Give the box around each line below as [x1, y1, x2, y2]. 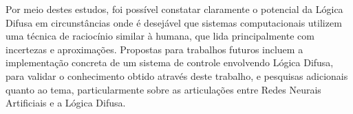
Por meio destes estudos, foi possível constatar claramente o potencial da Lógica [6, 2, 343, 16]
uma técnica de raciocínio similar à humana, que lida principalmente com [6, 29, 314, 43]
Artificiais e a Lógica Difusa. [6, 96, 126, 110]
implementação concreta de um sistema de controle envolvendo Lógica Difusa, [6, 55, 334, 70]
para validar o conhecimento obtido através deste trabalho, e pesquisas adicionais [6, 68, 348, 83]
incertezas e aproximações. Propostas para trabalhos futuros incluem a [6, 42, 303, 56]
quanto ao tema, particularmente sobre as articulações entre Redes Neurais [6, 82, 321, 96]
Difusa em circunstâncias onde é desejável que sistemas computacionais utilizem [6, 15, 342, 29]
